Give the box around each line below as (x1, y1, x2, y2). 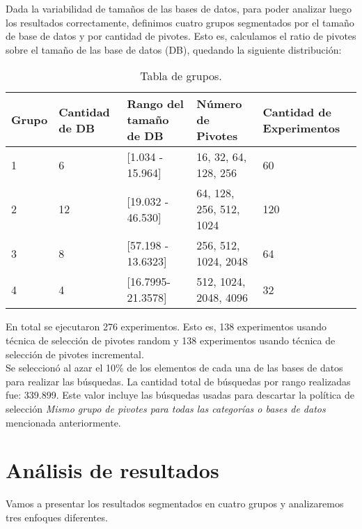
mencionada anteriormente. (6, 415, 121, 429)
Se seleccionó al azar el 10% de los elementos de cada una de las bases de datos (6, 360, 343, 375)
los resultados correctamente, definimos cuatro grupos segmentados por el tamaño (6, 15, 354, 29)
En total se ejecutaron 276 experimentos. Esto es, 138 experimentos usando (6, 319, 326, 334)
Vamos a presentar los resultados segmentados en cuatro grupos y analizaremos (6, 496, 344, 511)
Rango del (127, 95, 184, 112)
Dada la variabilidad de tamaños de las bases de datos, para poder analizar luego (6, 1, 352, 15)
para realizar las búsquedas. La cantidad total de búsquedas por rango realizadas (6, 374, 351, 388)
